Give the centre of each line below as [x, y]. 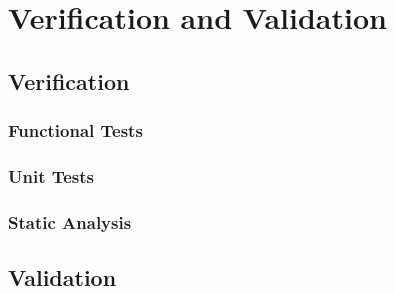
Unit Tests [51, 175]
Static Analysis [70, 221]
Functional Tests [75, 130]
